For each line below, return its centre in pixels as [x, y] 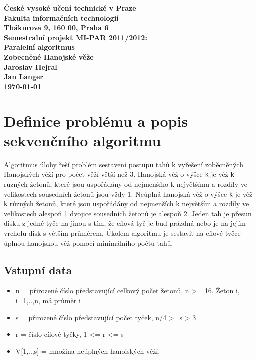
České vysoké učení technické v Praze [70, 8]
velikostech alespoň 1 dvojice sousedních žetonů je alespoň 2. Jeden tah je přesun [128, 213]
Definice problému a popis [96, 120]
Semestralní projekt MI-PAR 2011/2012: [76, 37]
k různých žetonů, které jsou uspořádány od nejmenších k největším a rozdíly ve [127, 204]
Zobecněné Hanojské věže [49, 56]
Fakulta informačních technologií [61, 17]
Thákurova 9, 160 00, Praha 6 [56, 27]
